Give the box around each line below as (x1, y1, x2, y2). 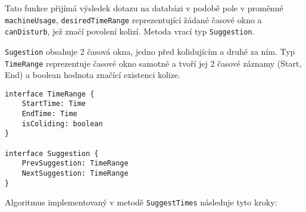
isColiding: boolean (21, 119, 103, 128)
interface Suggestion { (5, 149, 99, 158)
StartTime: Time (21, 99, 86, 108)
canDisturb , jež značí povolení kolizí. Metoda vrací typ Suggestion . (5, 25, 255, 38)
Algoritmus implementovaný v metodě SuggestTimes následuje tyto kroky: (5, 196, 277, 208)
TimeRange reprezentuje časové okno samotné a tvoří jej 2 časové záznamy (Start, (5, 57, 302, 69)
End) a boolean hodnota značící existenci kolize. (5, 68, 181, 81)
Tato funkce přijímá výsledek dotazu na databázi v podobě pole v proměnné (5, 2, 283, 14)
